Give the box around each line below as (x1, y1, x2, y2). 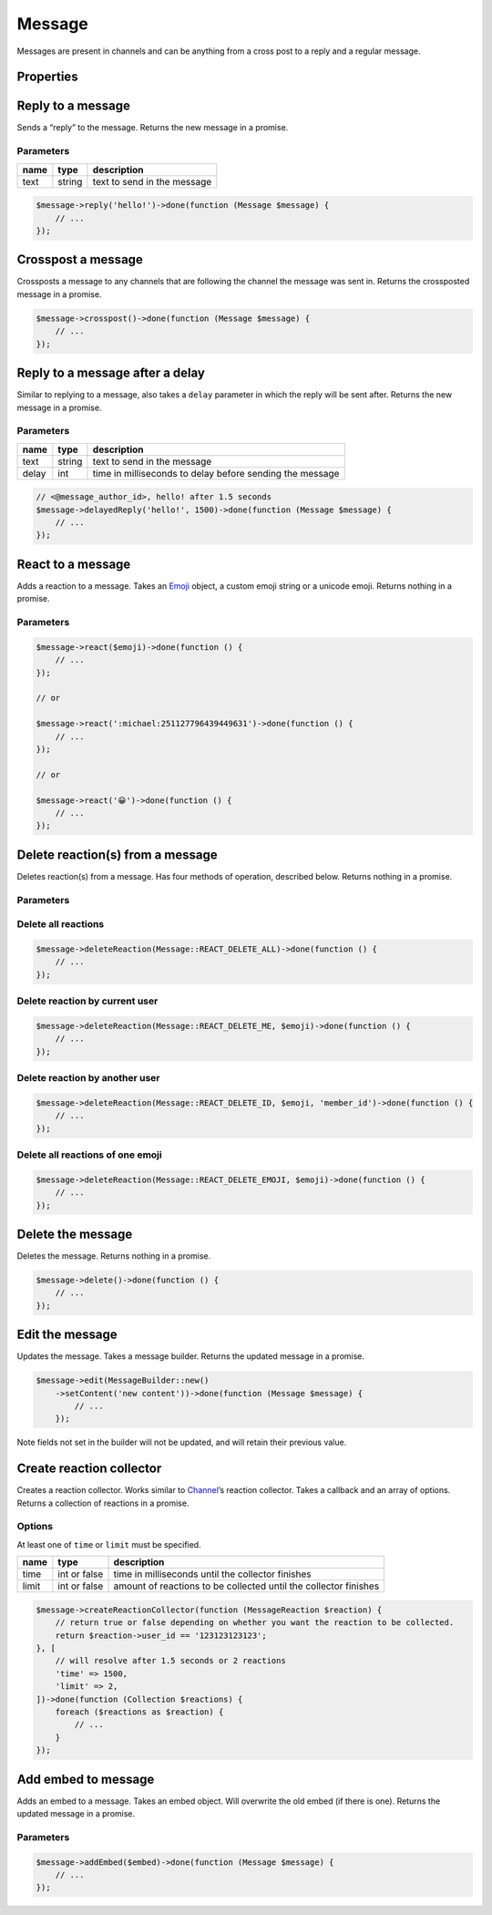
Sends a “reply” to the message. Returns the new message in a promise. (16, 122, 289, 133)
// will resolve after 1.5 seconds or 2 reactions (55, 1655, 286, 1666)
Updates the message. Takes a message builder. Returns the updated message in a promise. (16, 1351, 364, 1362)
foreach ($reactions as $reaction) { (55, 1706, 224, 1717)
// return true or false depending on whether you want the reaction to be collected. (55, 1618, 455, 1628)
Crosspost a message (16, 252, 143, 268)
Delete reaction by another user (16, 1072, 160, 1085)
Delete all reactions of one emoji (16, 1148, 163, 1161)
